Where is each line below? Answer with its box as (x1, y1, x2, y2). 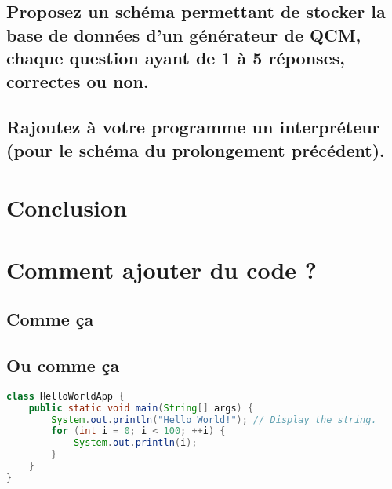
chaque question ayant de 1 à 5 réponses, (6, 46, 345, 70)
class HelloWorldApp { (6, 390, 125, 402)
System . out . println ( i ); (73, 437, 198, 449)
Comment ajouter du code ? (6, 253, 318, 285)
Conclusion (6, 192, 128, 224)
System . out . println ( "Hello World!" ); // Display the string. (51, 414, 377, 425)
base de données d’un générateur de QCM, (6, 22, 361, 46)
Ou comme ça (6, 353, 120, 378)
